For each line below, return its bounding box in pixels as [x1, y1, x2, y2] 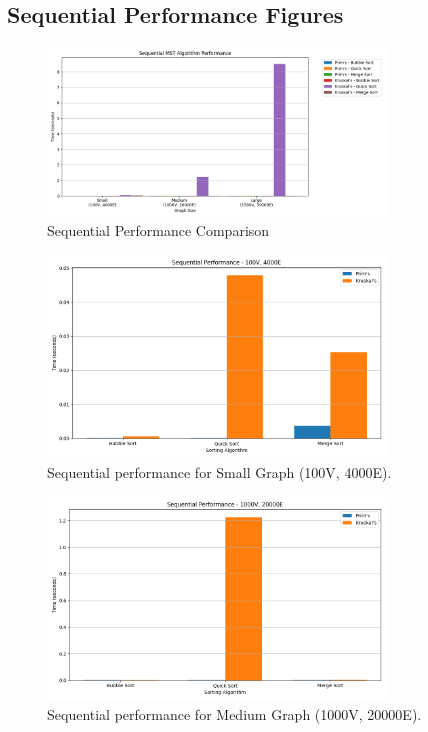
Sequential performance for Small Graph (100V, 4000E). [47, 462, 392, 483]
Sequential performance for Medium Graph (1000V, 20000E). [47, 703, 422, 724]
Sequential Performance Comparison [47, 220, 270, 241]
